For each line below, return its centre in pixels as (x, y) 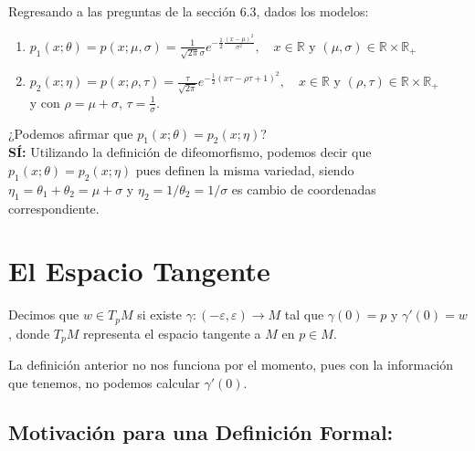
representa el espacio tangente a (172, 333)
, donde (29, 333)
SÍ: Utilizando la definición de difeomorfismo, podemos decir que (190, 152)
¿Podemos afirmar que (71, 133)
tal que (304, 315)
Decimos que (44, 315)
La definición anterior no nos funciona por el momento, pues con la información (231, 365)
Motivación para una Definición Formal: (201, 431)
